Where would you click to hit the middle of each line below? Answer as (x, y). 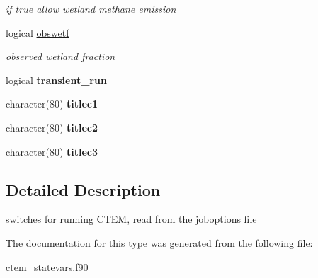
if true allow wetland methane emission (91, 8)
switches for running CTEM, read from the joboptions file (131, 219)
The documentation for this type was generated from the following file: (159, 242)
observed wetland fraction (61, 56)
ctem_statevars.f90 (47, 266)
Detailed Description (83, 189)
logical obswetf (38, 32)
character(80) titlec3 (52, 151)
